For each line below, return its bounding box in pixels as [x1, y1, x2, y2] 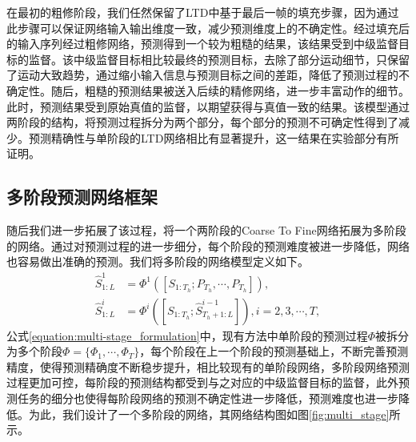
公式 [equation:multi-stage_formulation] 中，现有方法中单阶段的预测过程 [6, 327, 368, 344]
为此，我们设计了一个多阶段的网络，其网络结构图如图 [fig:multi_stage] [28, 405, 390, 422]
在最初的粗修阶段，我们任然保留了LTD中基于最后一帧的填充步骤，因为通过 [6, 4, 399, 20]
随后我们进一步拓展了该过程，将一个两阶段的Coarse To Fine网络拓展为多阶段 [6, 222, 406, 239]
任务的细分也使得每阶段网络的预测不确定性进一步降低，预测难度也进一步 [17, 390, 398, 407]
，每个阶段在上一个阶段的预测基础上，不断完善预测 [139, 343, 409, 360]
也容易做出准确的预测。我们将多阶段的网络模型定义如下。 [6, 253, 309, 270]
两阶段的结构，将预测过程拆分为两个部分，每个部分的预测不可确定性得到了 [6, 114, 398, 131]
